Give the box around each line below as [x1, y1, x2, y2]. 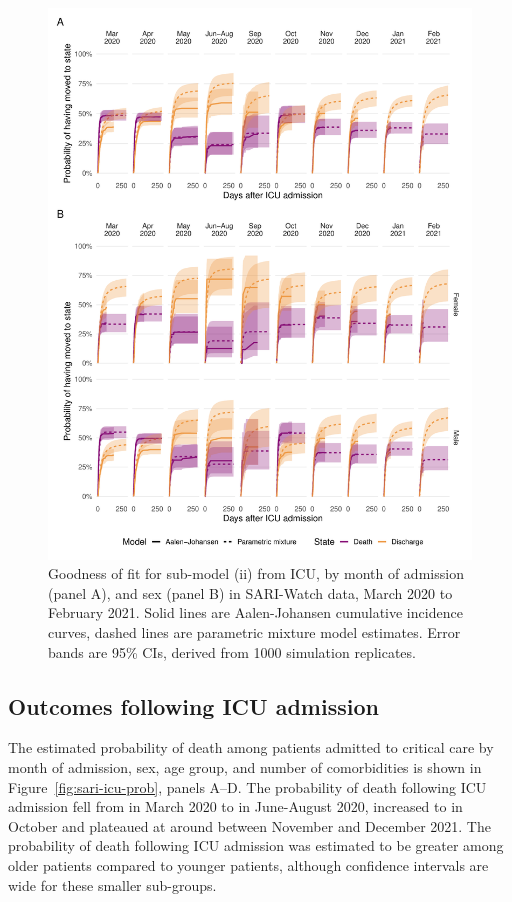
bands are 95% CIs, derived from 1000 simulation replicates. [48, 641, 416, 662]
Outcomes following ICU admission [8, 690, 379, 721]
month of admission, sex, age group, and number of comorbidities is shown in [8, 757, 482, 778]
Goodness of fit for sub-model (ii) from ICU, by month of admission [48, 563, 464, 584]
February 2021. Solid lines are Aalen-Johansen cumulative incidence [48, 602, 463, 623]
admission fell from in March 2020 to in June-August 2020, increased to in [8, 796, 463, 817]
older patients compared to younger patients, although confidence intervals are [8, 855, 489, 875]
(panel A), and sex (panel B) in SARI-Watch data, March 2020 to [48, 582, 453, 603]
